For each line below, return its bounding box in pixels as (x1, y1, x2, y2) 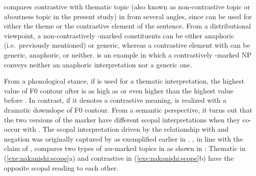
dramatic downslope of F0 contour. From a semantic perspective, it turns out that (4, 104, 253, 115)
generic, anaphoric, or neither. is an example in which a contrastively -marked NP (4, 49, 252, 59)
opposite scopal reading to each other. (4, 162, 119, 173)
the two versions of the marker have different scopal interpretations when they (4, 114, 240, 124)
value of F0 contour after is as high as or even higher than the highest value (4, 85, 233, 95)
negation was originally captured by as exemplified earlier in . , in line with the (4, 133, 243, 144)
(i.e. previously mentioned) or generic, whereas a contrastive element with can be (4, 40, 250, 50)
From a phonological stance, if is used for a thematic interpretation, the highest (4, 76, 245, 86)
